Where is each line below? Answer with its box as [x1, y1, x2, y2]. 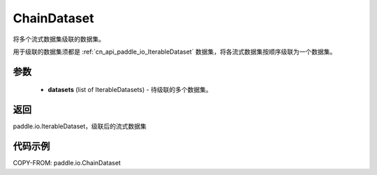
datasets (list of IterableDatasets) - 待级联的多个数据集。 [47, 86, 212, 94]
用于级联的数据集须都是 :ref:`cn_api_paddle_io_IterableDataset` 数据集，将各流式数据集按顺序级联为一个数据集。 [13, 47, 337, 56]
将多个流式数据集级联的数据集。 [13, 35, 105, 43]
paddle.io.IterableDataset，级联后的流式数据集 [13, 122, 147, 130]
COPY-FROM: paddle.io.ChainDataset [13, 159, 121, 167]
